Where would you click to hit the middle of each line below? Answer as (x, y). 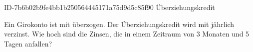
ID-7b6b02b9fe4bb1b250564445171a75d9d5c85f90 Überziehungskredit (110, 7)
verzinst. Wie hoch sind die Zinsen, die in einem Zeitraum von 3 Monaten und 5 (127, 34)
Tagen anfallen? (28, 43)
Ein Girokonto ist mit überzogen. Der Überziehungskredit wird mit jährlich (119, 24)
